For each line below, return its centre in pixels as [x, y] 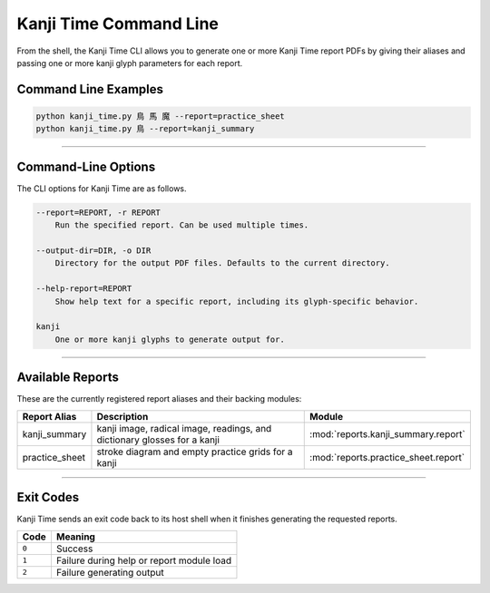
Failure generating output [110, 572]
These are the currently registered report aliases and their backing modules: [159, 399]
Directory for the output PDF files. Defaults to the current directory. [222, 263]
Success [74, 549]
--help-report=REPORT [84, 289]
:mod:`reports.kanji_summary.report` [388, 433]
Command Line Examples [90, 89]
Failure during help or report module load [143, 560]
